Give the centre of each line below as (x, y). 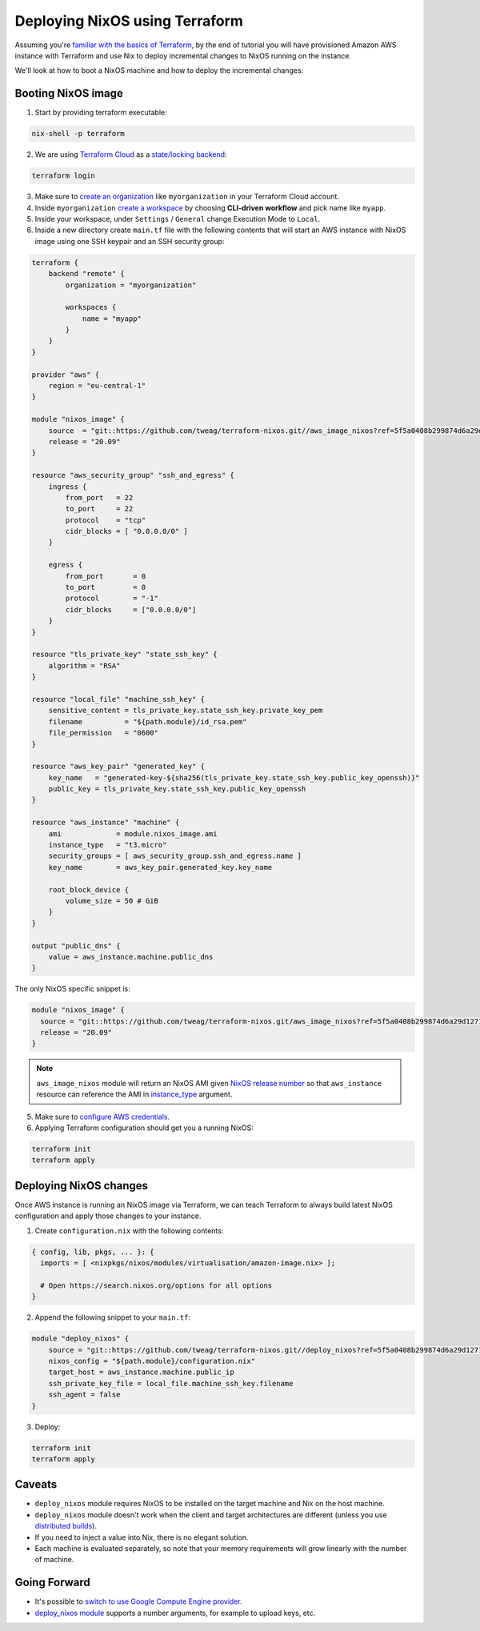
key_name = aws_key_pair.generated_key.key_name (160, 867)
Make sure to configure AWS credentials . (102, 1116)
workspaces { (91, 307)
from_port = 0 (106, 576)
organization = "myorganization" (131, 285)
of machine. (54, 1560)
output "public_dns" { (76, 946)
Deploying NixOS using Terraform (129, 21)
